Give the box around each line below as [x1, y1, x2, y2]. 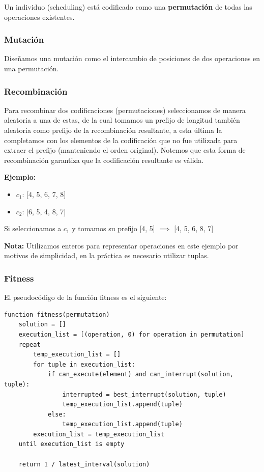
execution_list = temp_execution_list [33, 430, 164, 438]
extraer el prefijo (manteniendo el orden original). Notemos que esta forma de [4, 145, 246, 155]
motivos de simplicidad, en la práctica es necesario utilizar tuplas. [4, 250, 209, 261]
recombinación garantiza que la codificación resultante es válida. [4, 154, 204, 165]
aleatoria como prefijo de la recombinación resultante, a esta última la [4, 125, 222, 135]
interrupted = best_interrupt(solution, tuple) [62, 391, 226, 398]
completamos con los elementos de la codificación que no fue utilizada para [4, 134, 238, 145]
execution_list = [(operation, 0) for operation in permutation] [18, 330, 245, 338]
